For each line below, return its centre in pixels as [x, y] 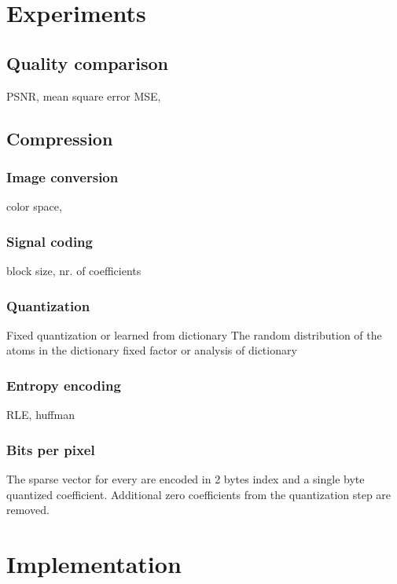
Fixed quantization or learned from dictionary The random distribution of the [194, 334]
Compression [60, 138]
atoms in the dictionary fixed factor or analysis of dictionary [152, 350]
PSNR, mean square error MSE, [84, 95]
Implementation [94, 563]
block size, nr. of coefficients [74, 270]
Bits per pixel [51, 449]
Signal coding [50, 241]
